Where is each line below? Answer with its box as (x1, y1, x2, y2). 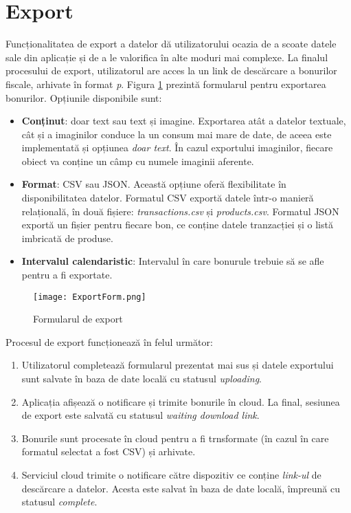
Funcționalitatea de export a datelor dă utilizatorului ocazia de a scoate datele (5, 36, 337, 51)
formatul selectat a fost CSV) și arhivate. (21, 444, 196, 459)
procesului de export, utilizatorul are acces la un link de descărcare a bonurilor (5, 63, 337, 78)
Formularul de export (33, 312, 123, 326)
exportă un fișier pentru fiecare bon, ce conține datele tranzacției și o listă (21, 217, 333, 232)
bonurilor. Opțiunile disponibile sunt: (5, 90, 162, 105)
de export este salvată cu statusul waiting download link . (21, 408, 260, 422)
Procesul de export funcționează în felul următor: (5, 334, 213, 349)
